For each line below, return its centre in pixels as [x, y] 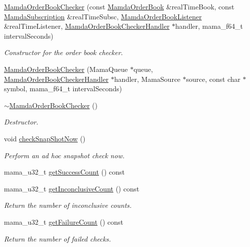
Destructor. [21, 122]
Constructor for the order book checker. [64, 52]
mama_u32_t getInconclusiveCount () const [72, 188]
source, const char [213, 79]
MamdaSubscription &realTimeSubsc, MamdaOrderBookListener [103, 16]
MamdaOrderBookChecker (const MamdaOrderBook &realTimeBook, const [119, 6]
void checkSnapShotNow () [45, 138]
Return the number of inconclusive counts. [68, 205]
